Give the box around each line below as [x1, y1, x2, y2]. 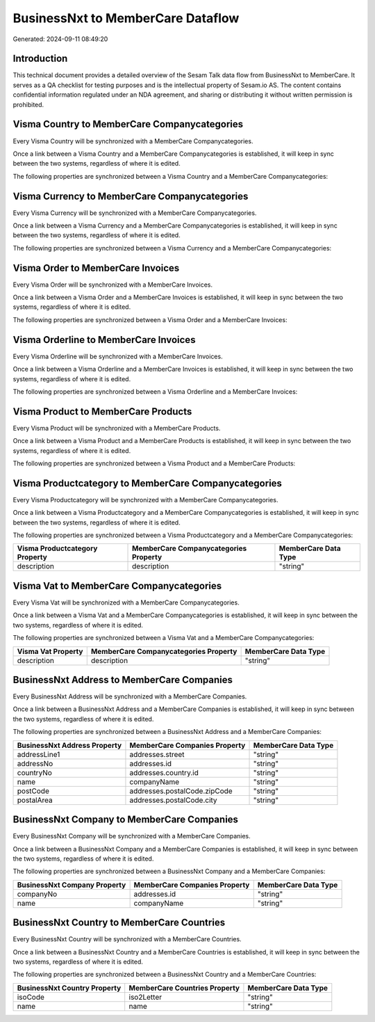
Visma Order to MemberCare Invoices [12, 262, 180, 274]
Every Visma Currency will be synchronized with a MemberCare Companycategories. [12, 209, 257, 217]
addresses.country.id [129, 767, 199, 777]
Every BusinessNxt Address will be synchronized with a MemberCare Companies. [12, 692, 247, 701]
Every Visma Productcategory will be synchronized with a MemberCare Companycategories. [12, 495, 278, 504]
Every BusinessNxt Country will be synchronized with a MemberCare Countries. [12, 935, 242, 943]
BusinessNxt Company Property [17, 880, 126, 890]
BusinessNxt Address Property [17, 740, 122, 750]
